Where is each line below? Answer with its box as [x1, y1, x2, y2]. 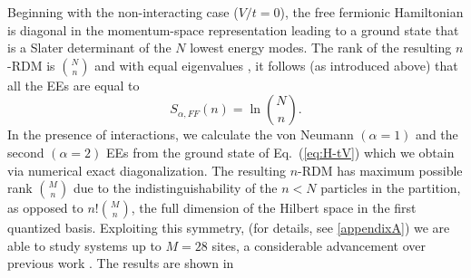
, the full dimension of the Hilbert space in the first [131, 198, 417, 217]
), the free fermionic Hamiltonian [280, 3, 464, 21]
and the [416, 125, 458, 144]
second [7, 142, 44, 161]
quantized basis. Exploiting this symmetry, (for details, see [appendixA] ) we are [7, 218, 450, 237]
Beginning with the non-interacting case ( [7, 3, 239, 21]
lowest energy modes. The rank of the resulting [190, 38, 452, 57]
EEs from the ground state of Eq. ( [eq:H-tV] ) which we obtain [105, 142, 455, 161]
